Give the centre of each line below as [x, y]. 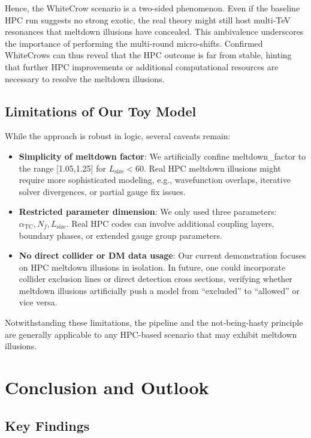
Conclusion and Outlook [107, 387]
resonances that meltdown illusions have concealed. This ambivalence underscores [154, 31]
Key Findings [47, 425]
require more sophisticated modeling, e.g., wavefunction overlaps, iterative [155, 180]
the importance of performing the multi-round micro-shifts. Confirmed [134, 43]
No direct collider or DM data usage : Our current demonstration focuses [162, 255]
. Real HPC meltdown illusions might [212, 168]
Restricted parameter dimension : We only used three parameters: [148, 211]
